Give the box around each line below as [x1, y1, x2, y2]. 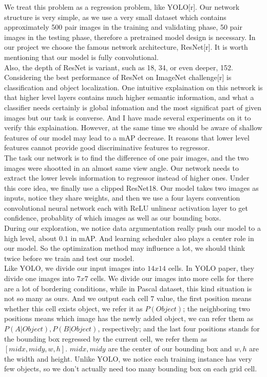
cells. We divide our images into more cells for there [90, 273, 254, 284]
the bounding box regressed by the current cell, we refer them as [4, 333, 207, 344]
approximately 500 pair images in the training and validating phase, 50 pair [4, 22, 242, 32]
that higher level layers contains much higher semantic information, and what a [4, 92, 254, 103]
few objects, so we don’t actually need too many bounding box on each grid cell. [4, 363, 257, 374]
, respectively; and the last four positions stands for [98, 323, 260, 333]
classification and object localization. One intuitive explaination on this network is [4, 82, 263, 92]
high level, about [4, 232, 57, 243]
